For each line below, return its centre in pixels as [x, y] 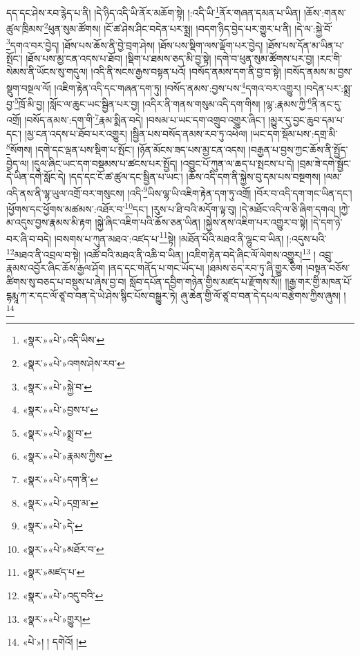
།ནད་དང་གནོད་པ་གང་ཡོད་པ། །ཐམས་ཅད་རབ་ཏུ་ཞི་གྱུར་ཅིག [206, 268]
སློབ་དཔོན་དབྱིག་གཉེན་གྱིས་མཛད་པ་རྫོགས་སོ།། [206, 281]
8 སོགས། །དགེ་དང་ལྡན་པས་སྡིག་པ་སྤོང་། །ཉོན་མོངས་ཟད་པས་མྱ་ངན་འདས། [126, 148]
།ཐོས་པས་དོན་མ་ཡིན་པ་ [305, 45]
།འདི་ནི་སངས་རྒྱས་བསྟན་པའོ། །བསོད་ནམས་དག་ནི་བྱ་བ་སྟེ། [186, 72]
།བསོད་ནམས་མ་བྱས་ [318, 72]
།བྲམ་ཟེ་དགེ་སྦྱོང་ [324, 163]
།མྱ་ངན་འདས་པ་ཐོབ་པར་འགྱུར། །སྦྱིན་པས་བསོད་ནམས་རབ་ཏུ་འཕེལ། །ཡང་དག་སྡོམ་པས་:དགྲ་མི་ [181, 133]
